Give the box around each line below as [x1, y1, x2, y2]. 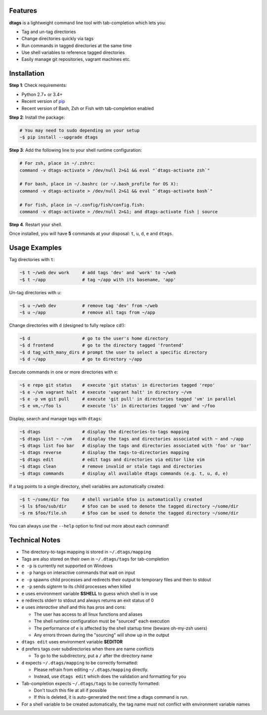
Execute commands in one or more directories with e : [9, 369, 118, 375]
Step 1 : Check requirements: [9, 82, 67, 89]
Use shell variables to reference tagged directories [21, 49, 125, 55]
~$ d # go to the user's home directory [19, 336, 169, 341]
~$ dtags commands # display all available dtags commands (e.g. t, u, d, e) [19, 470, 228, 476]
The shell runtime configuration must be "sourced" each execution [34, 618, 170, 624]
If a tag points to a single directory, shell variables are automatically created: [9, 483, 165, 489]
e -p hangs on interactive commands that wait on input [21, 570, 135, 576]
